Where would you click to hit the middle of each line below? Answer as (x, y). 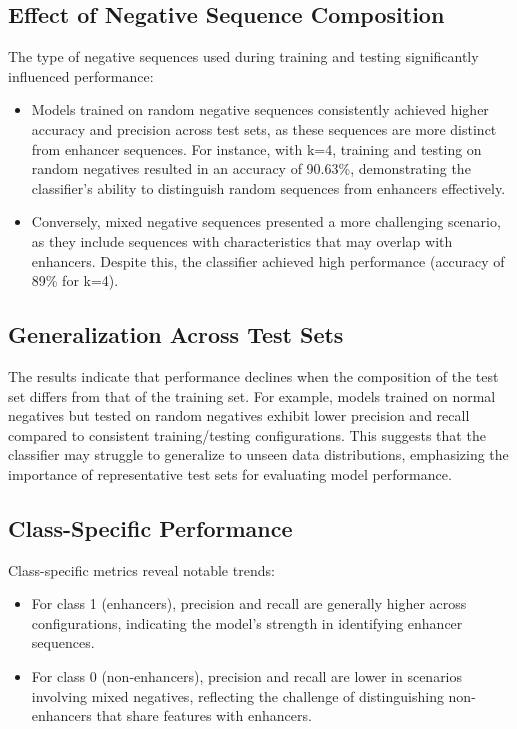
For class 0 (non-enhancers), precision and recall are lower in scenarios (247, 676)
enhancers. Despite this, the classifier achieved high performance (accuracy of (268, 260)
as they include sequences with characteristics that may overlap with (242, 240)
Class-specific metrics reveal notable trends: (141, 569)
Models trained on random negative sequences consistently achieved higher (260, 109)
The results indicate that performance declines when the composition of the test (253, 375)
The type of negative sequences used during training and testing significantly (243, 56)
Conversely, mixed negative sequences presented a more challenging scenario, (266, 221)
